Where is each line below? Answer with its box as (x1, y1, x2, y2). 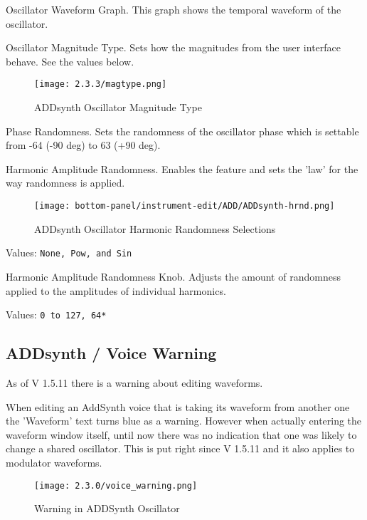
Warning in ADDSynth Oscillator (34, 501, 180, 516)
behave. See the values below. (6, 53, 134, 68)
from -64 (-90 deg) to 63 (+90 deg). (6, 137, 161, 152)
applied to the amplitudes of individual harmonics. (6, 283, 226, 298)
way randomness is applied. (6, 175, 125, 190)
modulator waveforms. (6, 454, 102, 469)
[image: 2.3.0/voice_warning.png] (34, 480, 198, 491)
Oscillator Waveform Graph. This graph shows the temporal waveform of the (6, 2, 341, 16)
